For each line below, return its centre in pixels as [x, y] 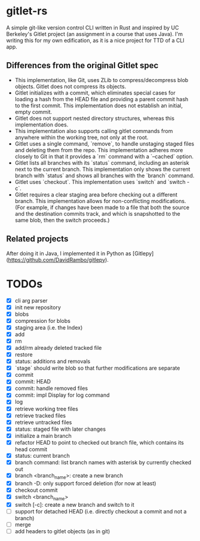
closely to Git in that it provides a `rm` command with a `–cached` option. [104, 156]
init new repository [38, 307]
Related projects [37, 239]
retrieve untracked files [43, 422]
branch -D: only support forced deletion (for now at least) [85, 483]
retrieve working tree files [47, 409]
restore [24, 354]
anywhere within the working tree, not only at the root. [81, 137]
